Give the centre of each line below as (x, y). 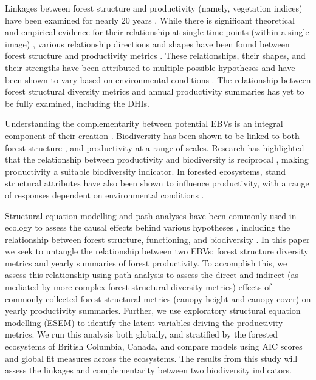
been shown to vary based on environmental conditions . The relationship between (158, 79)
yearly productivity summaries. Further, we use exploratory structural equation (153, 310)
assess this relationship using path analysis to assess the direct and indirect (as (152, 275)
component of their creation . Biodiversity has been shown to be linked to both (152, 135)
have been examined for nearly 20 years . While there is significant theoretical (150, 20)
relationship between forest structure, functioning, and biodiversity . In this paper (157, 239)
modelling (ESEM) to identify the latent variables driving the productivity (144, 322)
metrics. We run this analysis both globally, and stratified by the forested (142, 334)
